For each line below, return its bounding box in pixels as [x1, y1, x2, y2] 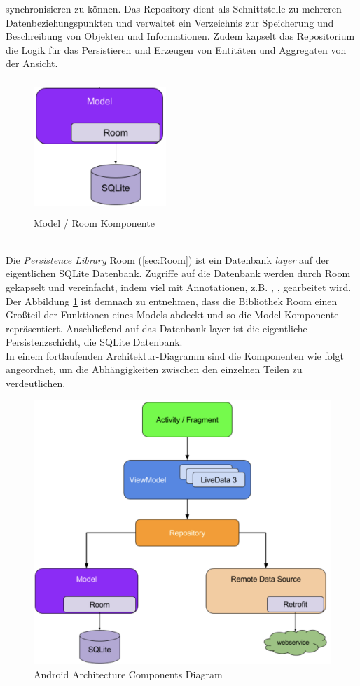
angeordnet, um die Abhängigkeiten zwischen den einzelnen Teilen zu [6, 362, 303, 377]
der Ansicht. [6, 56, 58, 71]
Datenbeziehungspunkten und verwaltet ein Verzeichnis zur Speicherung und [6, 15, 334, 29]
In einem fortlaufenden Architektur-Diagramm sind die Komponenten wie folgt [6, 348, 345, 363]
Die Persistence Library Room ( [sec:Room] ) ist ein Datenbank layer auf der [6, 252, 330, 267]
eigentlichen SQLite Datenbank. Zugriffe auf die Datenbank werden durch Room [6, 266, 351, 281]
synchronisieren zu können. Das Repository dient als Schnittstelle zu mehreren [6, 1, 342, 15]
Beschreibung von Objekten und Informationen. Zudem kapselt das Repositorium [6, 29, 355, 43]
